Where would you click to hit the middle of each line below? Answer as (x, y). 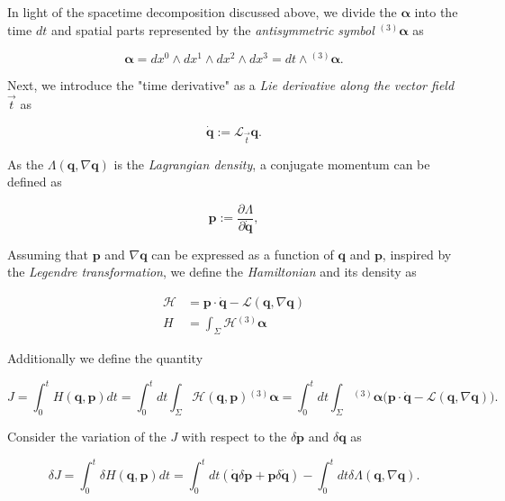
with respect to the (234, 437)
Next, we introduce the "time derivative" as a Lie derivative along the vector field (231, 85)
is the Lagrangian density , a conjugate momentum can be (272, 164)
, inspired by (417, 254)
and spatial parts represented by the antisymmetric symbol (212, 29)
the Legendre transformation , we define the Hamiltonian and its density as (212, 272)
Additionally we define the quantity (105, 358)
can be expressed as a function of (243, 254)
